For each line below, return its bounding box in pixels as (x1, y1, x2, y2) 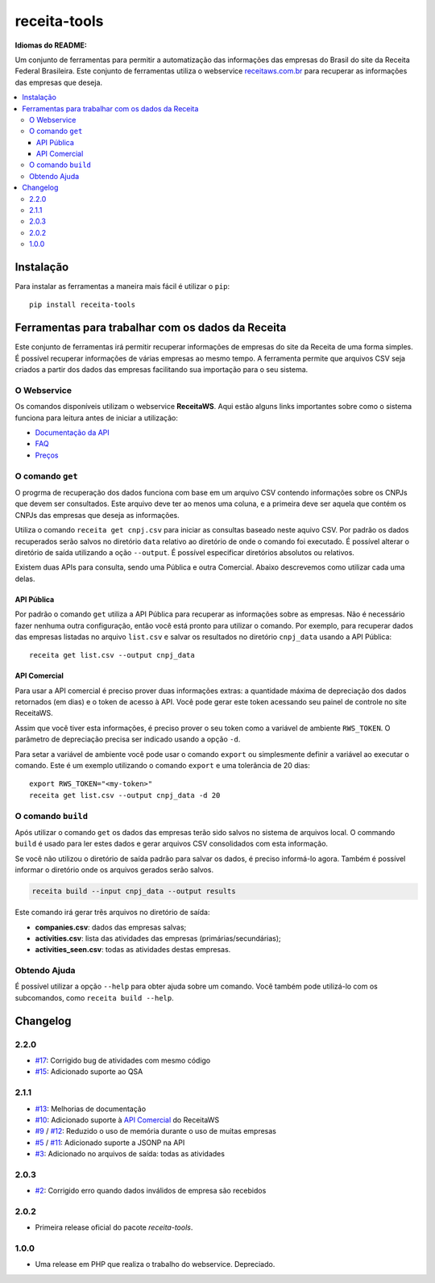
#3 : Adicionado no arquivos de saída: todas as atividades (35, 1149, 226, 1159)
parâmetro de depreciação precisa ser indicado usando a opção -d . (14, 734, 241, 744)
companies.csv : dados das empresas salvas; (35, 922, 187, 932)
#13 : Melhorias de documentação (35, 1104, 147, 1114)
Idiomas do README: (14, 40, 88, 50)
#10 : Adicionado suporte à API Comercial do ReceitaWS (35, 1114, 220, 1125)
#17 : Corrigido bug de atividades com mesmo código (35, 1055, 211, 1065)
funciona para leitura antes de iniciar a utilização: (14, 412, 179, 423)
